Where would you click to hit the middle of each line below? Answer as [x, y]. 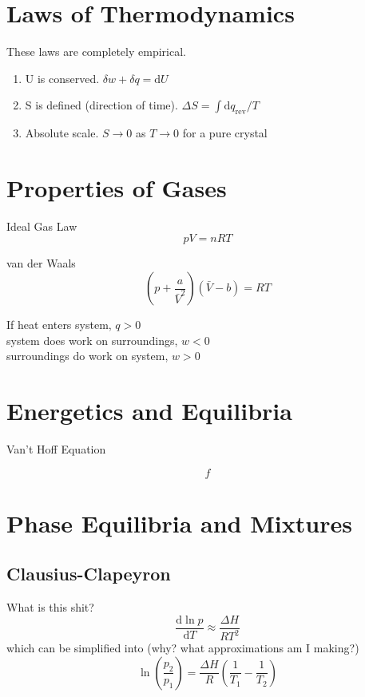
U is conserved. [62, 78]
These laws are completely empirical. [96, 51]
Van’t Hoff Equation [56, 448]
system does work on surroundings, [92, 340]
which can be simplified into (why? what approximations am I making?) [183, 648]
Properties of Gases [117, 187]
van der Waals [41, 263]
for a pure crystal [225, 133]
